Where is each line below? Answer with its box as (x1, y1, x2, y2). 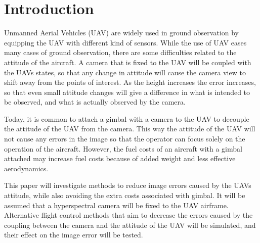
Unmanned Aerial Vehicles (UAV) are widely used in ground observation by (4, 27, 239, 38)
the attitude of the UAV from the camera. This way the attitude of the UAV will (4, 123, 255, 134)
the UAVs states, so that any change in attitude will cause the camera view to (4, 67, 246, 77)
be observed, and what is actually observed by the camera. (4, 96, 186, 107)
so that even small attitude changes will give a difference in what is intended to (4, 86, 250, 97)
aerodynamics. (4, 163, 49, 173)
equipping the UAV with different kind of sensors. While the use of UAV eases (4, 37, 247, 47)
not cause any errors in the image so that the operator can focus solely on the (4, 133, 245, 144)
